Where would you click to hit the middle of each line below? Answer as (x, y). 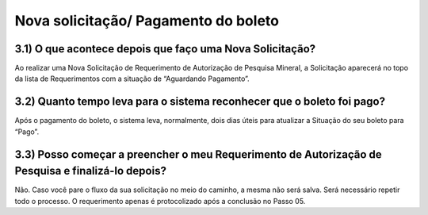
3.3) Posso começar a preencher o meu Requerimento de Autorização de (198, 154)
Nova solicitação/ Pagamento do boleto (147, 21)
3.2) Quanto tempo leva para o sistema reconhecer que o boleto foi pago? (200, 102)
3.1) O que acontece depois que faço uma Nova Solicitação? (165, 49)
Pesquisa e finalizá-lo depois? (90, 171)
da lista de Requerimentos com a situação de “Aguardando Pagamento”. (132, 79)
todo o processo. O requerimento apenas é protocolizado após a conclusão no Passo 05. (160, 201)
